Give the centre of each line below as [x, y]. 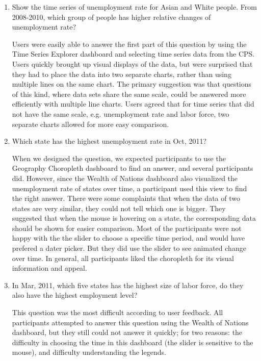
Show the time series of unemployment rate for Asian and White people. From [134, 7]
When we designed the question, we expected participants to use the [119, 158]
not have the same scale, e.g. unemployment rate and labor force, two [121, 113]
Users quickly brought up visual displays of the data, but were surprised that [132, 63]
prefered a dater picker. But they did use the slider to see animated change [129, 248]
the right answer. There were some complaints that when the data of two [126, 198]
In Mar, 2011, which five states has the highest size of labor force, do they [128, 285]
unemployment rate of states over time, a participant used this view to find [129, 188]
